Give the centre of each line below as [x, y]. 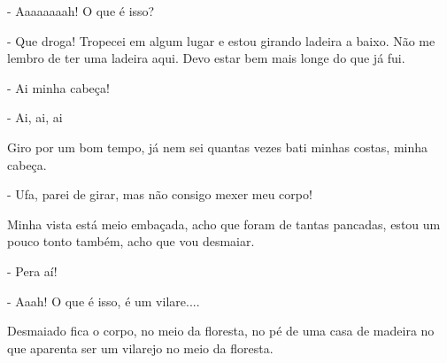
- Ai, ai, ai [35, 117]
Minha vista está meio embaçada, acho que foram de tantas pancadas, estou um [224, 224]
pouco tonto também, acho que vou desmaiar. [131, 241]
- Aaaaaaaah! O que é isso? [81, 11]
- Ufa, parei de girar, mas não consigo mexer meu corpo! [160, 194]
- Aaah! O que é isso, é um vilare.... [104, 301]
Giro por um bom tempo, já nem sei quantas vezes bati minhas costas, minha [218, 147]
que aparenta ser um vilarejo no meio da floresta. [140, 348]
